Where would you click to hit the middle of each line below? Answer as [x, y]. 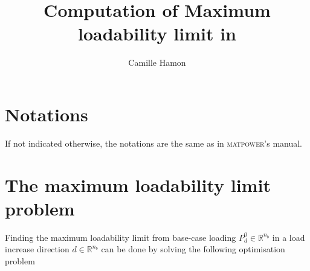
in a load [289, 237]
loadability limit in [157, 33]
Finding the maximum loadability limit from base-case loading [121, 237]
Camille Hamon [157, 62]
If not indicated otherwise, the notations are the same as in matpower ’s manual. [154, 143]
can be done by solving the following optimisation [193, 249]
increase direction [37, 249]
